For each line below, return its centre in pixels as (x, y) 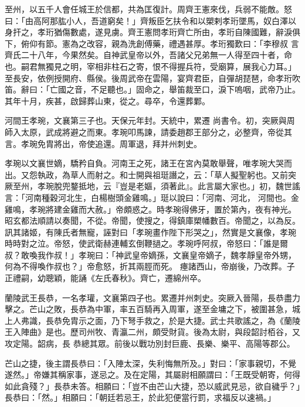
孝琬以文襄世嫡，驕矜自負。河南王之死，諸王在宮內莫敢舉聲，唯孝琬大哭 (144, 163)
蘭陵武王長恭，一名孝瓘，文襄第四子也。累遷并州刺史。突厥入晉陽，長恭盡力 (152, 297)
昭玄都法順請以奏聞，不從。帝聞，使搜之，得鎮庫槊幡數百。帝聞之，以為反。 (152, 220)
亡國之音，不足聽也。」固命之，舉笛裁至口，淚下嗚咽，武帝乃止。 (175, 89)
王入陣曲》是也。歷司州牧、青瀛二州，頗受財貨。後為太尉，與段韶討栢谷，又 (152, 332)
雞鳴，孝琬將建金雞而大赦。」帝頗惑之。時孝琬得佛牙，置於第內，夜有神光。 (150, 209)
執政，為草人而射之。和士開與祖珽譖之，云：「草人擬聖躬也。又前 (162, 174)
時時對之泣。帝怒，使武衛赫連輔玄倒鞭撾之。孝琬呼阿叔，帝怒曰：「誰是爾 (146, 243)
